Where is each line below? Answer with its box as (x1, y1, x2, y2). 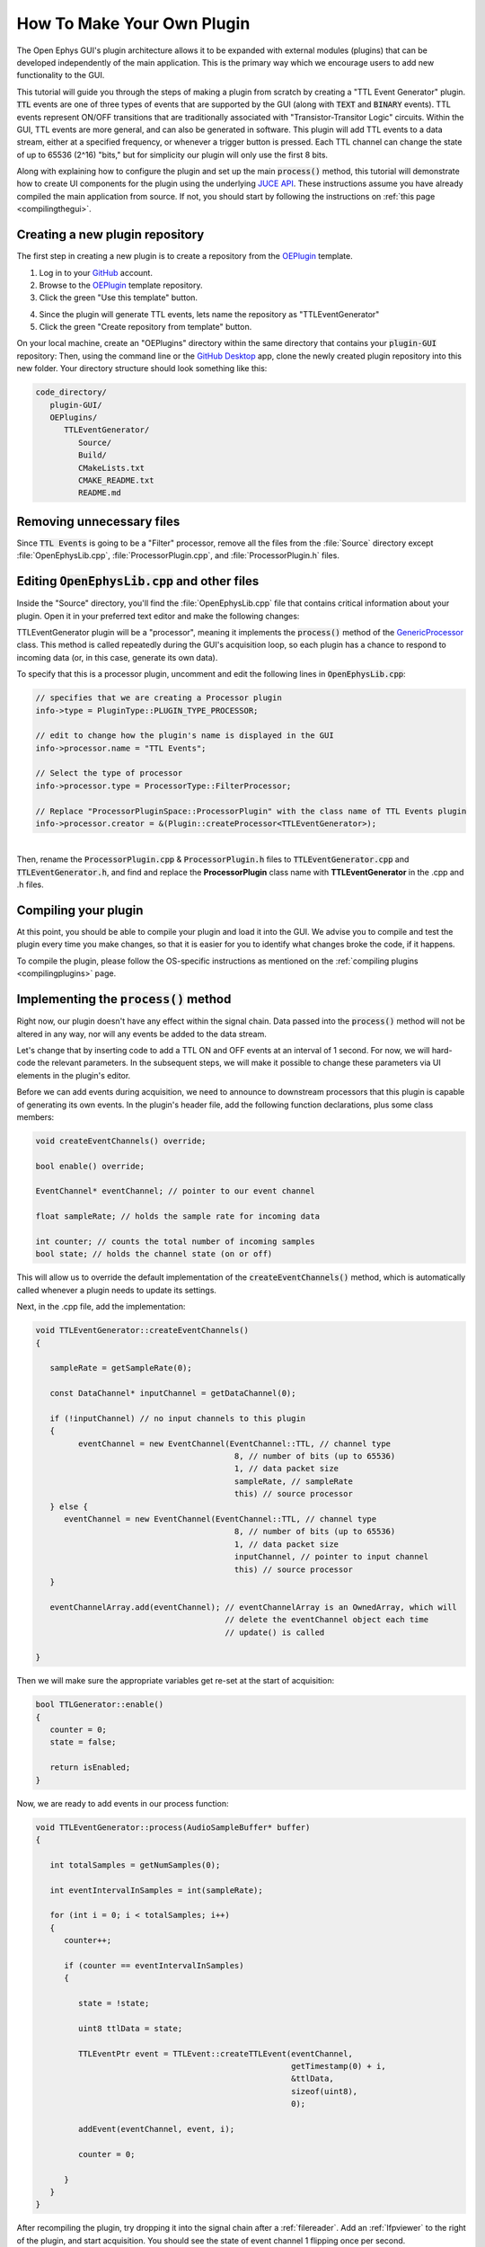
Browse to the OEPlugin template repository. (39, 280, 203, 290)
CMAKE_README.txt (77, 475, 154, 485)
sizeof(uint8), (290, 2086, 358, 2096)
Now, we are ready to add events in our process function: (16, 1798, 229, 1808)
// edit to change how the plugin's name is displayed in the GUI (35, 731, 334, 741)
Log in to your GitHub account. (39, 267, 153, 278)
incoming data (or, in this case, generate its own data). (16, 652, 218, 662)
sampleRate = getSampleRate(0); (49, 1363, 192, 1373)
